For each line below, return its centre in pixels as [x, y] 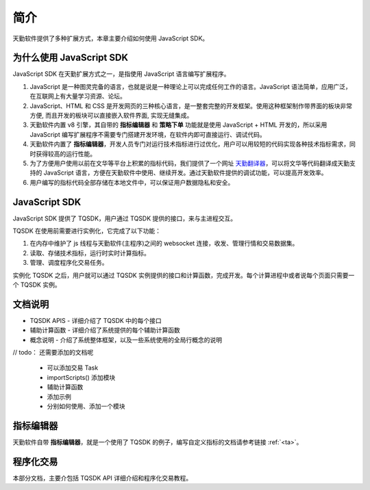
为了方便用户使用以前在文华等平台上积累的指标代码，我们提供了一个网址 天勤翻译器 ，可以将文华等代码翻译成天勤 [189, 163]
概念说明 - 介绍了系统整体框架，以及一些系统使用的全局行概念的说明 [126, 339]
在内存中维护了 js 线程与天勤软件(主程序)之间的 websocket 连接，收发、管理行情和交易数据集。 [164, 244]
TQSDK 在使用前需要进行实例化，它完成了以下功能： [87, 231]
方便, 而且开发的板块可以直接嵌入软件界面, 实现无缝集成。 [111, 116]
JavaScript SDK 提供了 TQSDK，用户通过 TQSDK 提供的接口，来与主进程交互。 [125, 218]
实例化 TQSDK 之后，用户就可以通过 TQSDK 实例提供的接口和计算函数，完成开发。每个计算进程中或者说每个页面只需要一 [184, 275]
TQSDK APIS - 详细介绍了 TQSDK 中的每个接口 [96, 320]
